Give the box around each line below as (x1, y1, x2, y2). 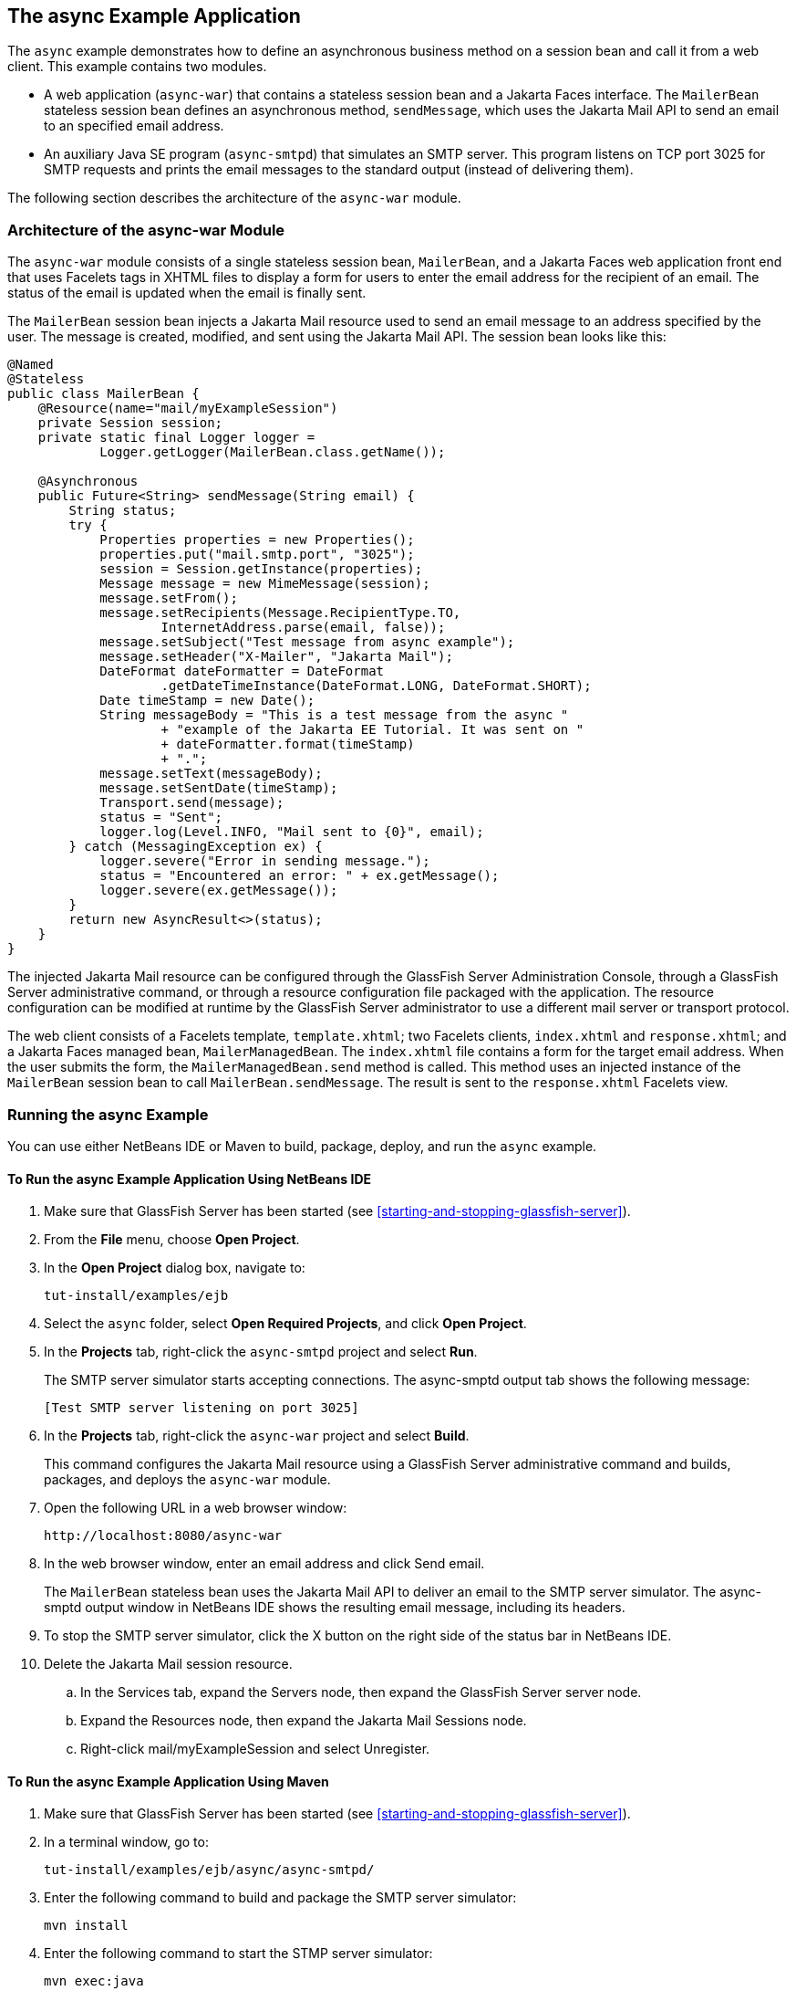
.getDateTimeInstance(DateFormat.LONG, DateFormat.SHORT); (160, 678, 592, 694)
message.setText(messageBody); (99, 766, 323, 781)
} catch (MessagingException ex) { (68, 839, 323, 854)
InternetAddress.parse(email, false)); (160, 620, 446, 635)
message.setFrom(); (99, 591, 238, 606)
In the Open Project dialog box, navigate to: (44, 1260, 305, 1276)
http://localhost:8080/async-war (44, 1528, 283, 1544)
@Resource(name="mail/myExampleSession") (37, 401, 338, 416)
